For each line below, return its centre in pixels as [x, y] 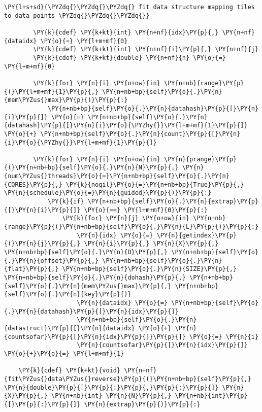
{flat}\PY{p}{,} [31, 269]
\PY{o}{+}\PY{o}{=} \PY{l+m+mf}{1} [64, 353]
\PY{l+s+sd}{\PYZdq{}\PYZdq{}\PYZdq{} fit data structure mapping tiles [129, 7]
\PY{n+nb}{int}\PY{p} [211, 396]
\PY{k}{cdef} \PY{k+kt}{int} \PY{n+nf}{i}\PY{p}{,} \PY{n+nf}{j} [146, 49]
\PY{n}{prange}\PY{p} [200, 159]
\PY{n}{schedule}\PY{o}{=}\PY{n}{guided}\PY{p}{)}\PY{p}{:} [108, 193]
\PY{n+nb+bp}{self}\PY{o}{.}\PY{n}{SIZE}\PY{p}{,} [150, 269]
